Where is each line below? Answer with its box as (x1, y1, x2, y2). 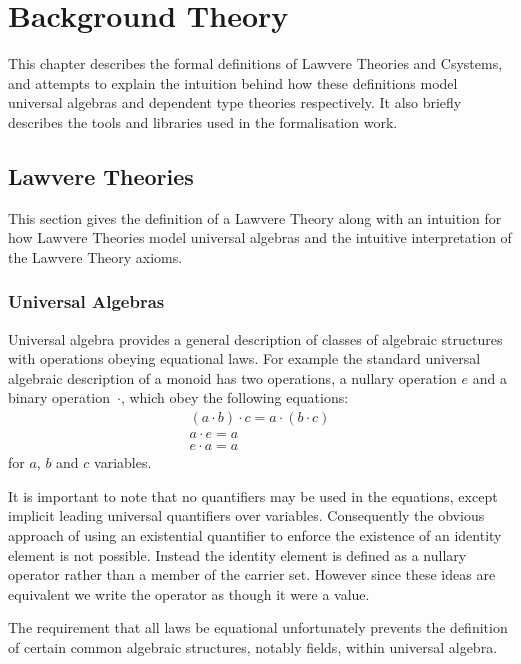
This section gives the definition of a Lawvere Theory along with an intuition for (8, 207, 502, 228)
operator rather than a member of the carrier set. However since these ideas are (8, 564, 496, 585)
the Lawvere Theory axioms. (8, 246, 183, 267)
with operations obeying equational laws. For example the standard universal (8, 348, 481, 369)
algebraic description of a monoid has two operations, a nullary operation (8, 367, 457, 388)
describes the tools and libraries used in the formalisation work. (8, 111, 398, 132)
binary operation (8, 387, 111, 408)
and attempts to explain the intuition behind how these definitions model (8, 72, 458, 93)
